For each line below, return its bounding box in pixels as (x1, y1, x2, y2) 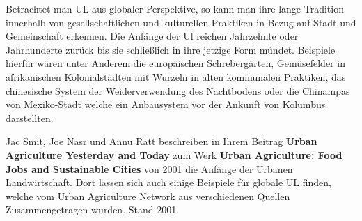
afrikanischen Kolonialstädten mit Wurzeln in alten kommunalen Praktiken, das (6, 69, 346, 84)
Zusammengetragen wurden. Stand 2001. (6, 202, 180, 217)
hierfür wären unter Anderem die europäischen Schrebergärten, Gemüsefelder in (6, 56, 345, 70)
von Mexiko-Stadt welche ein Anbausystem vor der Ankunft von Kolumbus (6, 97, 326, 112)
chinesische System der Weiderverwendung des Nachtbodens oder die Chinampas (6, 83, 350, 98)
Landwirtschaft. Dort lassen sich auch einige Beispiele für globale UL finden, (6, 175, 331, 190)
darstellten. (6, 110, 54, 125)
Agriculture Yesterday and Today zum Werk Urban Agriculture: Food (6, 147, 343, 162)
